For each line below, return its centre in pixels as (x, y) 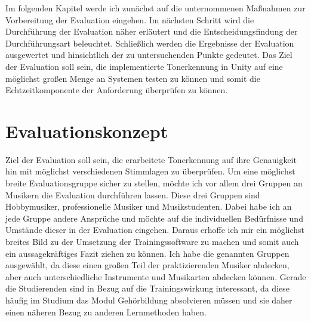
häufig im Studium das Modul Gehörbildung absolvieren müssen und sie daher (149, 300)
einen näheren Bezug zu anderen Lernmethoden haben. (106, 312)
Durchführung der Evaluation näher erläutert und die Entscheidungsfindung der (152, 31)
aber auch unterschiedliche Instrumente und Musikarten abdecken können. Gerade (156, 276)
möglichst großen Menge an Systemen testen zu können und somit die (133, 78)
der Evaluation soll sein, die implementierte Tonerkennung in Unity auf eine (144, 66)
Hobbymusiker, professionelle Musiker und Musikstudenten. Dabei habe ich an (149, 206)
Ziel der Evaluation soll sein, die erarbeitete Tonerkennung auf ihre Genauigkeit (151, 159)
